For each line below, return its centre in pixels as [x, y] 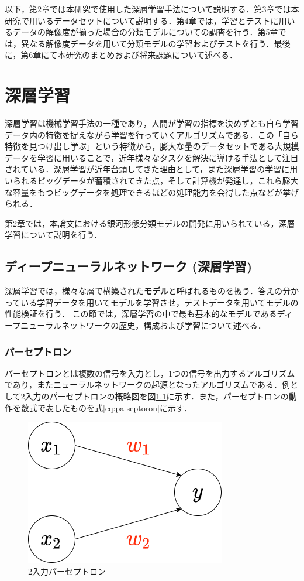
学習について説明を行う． [53, 235]
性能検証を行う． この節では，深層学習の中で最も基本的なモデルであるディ [149, 314]
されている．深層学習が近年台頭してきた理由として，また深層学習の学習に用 [151, 169]
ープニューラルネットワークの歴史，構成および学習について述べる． [135, 325]
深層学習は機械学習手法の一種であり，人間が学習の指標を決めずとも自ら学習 [152, 123]
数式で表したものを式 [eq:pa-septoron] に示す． [106, 407]
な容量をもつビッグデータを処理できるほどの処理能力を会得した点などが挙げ [152, 192]
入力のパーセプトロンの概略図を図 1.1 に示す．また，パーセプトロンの [157, 396]
